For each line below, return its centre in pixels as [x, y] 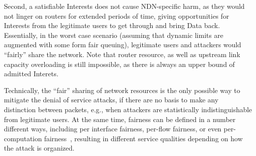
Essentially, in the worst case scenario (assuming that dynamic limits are [114, 35]
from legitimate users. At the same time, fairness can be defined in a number [120, 119]
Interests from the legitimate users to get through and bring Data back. [112, 25]
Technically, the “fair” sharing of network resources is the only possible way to [122, 90]
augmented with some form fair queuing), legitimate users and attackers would [123, 45]
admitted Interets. [31, 74]
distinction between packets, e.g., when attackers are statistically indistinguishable [128, 109]
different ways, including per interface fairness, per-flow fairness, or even [113, 129]
